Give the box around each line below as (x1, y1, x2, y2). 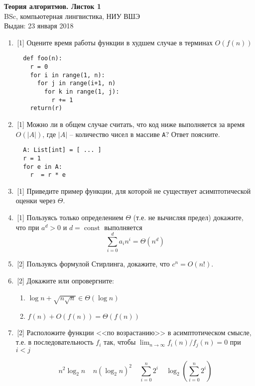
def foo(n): (23, 55, 62, 62)
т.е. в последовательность (15, 337, 94, 347)
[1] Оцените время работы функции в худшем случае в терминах (17, 37, 213, 47)
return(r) (30, 105, 62, 112)
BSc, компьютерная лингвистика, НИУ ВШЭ (4, 10, 140, 21)
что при (15, 222, 39, 232)
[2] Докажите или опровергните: (17, 275, 114, 285)
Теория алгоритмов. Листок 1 (4, 1, 101, 11)
